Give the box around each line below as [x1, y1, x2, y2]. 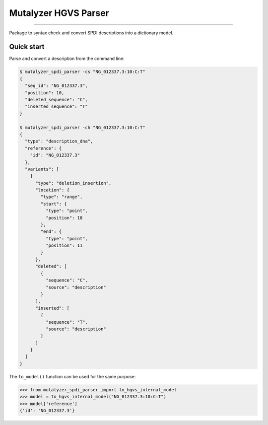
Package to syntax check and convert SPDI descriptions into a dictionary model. [9, 30, 174, 36]
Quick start [9, 43, 45, 51]
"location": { [35, 187, 69, 193]
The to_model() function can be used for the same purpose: [9, 373, 136, 379]
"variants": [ [25, 166, 60, 172]
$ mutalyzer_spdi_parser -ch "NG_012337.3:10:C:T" [19, 125, 146, 130]
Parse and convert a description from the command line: [9, 56, 125, 62]
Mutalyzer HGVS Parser [9, 7, 109, 18]
